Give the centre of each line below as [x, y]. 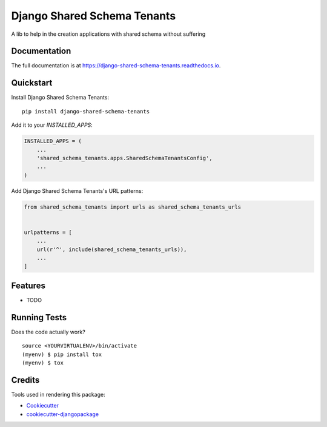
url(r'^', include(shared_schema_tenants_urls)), [112, 249]
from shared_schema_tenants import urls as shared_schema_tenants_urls [133, 207]
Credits [25, 380]
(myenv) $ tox [43, 363]
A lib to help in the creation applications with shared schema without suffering [108, 34]
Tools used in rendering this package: [58, 394]
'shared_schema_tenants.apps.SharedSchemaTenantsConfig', [124, 158]
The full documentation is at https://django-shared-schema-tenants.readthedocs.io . [116, 66]
